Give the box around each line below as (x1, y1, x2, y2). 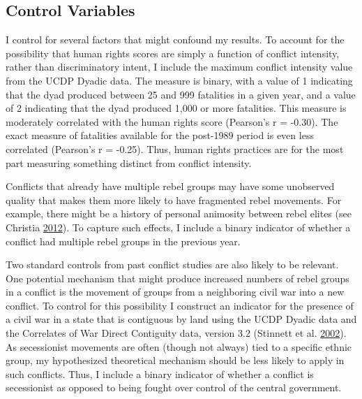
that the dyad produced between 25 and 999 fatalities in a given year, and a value (6, 87, 356, 101)
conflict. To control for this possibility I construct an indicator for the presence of (6, 298, 354, 312)
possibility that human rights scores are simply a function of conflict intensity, (6, 45, 340, 60)
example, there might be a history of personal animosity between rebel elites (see (6, 206, 352, 221)
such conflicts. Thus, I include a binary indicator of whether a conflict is (6, 366, 314, 381)
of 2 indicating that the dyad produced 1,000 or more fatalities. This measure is (6, 101, 347, 115)
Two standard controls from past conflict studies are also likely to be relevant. (6, 257, 339, 272)
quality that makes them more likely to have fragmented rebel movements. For (6, 192, 342, 207)
